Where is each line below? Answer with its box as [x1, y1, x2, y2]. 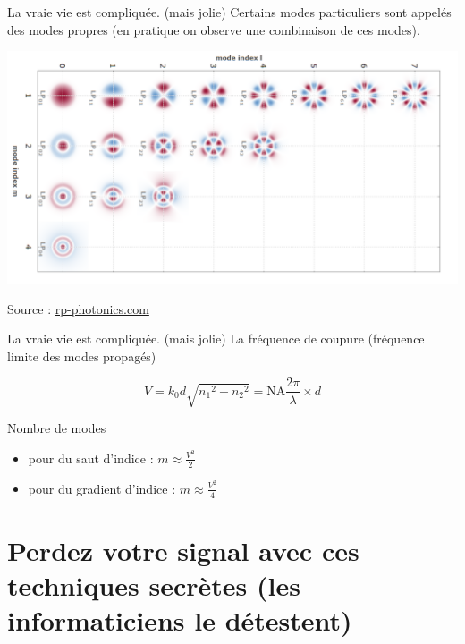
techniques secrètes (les [7, 567, 300, 604]
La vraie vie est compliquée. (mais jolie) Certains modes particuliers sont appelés [7, 3, 452, 21]
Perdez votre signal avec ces [7, 531, 359, 568]
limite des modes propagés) [7, 346, 156, 365]
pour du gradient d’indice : [28, 479, 176, 497]
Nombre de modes [7, 419, 106, 437]
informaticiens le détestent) [7, 602, 352, 639]
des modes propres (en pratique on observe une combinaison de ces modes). [7, 20, 420, 38]
